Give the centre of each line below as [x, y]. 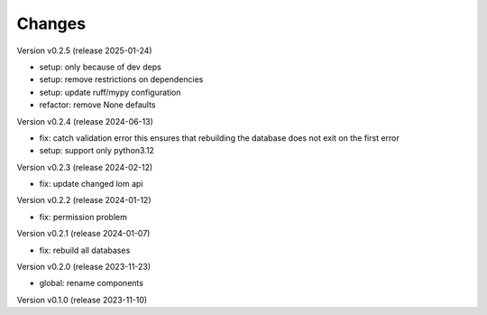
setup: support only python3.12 [97, 151]
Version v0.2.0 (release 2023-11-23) [84, 267]
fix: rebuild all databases [85, 250]
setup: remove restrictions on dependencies [121, 79]
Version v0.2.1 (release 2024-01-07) [83, 234]
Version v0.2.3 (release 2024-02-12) [85, 167]
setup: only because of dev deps [100, 67]
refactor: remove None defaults [97, 105]
